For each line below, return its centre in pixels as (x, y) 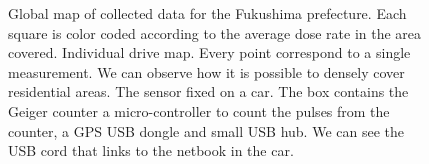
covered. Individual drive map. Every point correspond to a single (209, 52)
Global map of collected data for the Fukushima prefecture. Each (207, 13)
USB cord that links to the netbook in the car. (151, 150)
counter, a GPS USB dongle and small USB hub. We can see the (206, 130)
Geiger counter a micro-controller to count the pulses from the (199, 110)
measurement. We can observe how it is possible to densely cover (206, 71)
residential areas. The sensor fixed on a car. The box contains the (208, 91)
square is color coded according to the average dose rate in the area (215, 32)
